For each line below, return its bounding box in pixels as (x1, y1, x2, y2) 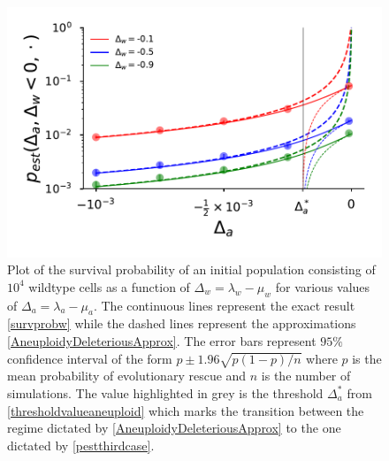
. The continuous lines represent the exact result (93, 296, 355, 314)
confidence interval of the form (7, 349, 172, 367)
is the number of (261, 366, 351, 385)
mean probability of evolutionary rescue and (7, 366, 247, 385)
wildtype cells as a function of (28, 277, 190, 296)
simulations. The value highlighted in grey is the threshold (7, 383, 324, 402)
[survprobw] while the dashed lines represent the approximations (7, 314, 356, 333)
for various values (275, 277, 370, 296)
